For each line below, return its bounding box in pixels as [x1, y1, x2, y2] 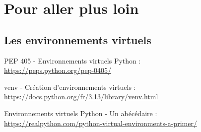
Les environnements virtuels [4, 32, 151, 47]
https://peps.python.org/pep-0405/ [4, 65, 112, 75]
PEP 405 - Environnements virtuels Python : [4, 55, 141, 66]
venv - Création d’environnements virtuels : [4, 81, 136, 92]
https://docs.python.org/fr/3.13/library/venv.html [4, 91, 158, 102]
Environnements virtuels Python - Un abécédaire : [4, 108, 157, 118]
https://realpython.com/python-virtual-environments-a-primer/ [4, 118, 197, 128]
